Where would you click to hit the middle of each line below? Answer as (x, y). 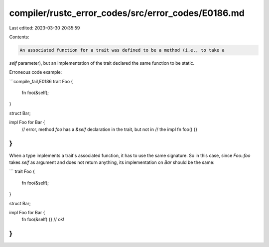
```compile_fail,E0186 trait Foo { (41, 81)
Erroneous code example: (36, 72)
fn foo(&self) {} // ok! (43, 220)
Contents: (19, 37)
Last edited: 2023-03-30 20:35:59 (45, 28)
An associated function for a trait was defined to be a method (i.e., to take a (122, 50)
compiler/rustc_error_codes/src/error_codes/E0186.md (127, 13)
